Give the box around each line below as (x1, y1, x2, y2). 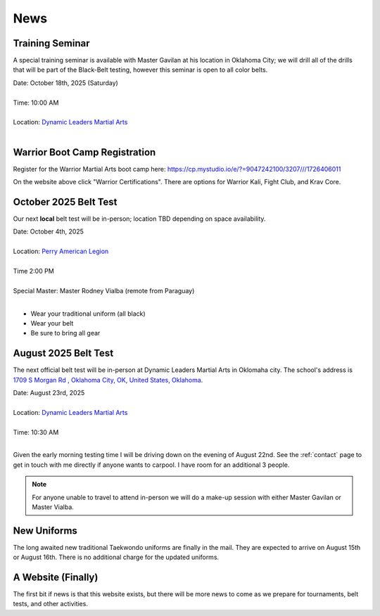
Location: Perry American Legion (13, 247, 109, 256)
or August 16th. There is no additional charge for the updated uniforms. (13, 553, 220, 562)
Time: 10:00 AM (13, 98, 59, 107)
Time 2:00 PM (13, 267, 54, 275)
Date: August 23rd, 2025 (13, 388, 85, 397)
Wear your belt (30, 319, 74, 327)
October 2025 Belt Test (13, 195, 118, 207)
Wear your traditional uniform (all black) (30, 309, 146, 318)
